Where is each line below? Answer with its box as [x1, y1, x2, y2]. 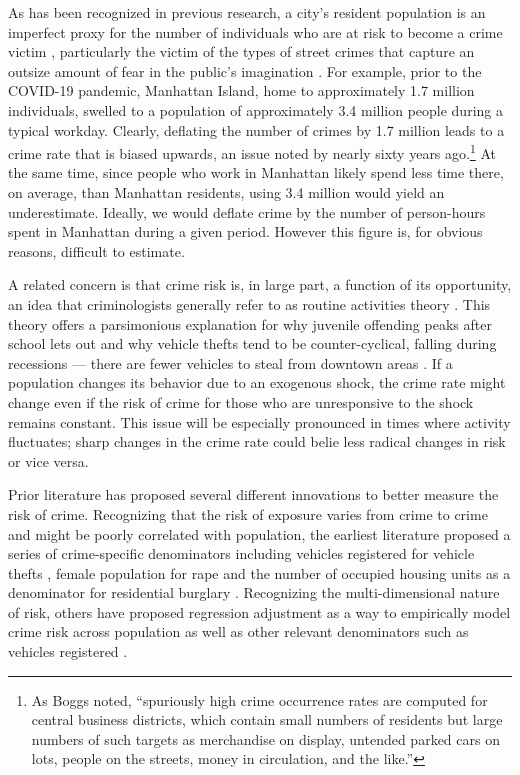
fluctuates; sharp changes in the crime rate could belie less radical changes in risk [8, 431, 506, 452]
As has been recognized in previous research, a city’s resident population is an [8, 2, 486, 22]
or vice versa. [8, 450, 89, 471]
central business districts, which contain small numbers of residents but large [31, 709, 503, 730]
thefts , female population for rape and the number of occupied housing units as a [8, 562, 511, 583]
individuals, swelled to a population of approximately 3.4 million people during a [8, 99, 503, 120]
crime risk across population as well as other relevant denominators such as [8, 621, 469, 642]
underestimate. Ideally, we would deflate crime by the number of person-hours [8, 201, 486, 222]
